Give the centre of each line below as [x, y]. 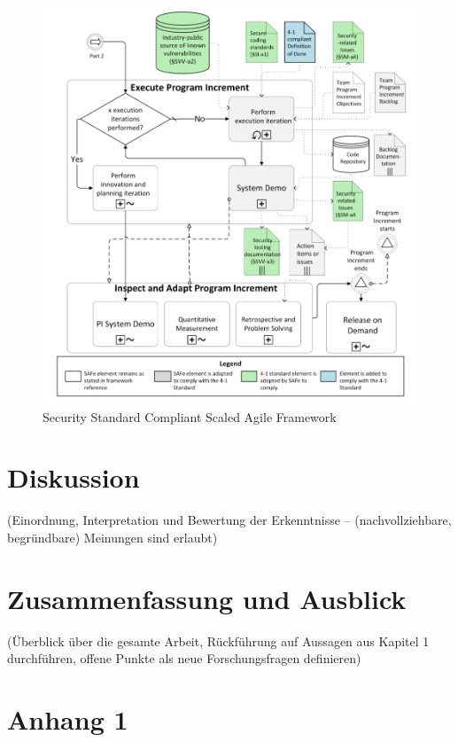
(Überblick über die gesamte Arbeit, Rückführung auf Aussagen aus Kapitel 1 [218, 640]
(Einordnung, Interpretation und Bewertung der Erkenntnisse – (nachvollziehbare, [229, 520]
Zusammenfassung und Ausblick [207, 598]
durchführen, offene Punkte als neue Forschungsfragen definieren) [184, 658]
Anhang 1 [68, 719]
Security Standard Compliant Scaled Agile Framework [190, 416]
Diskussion [74, 477]
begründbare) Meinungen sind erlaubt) [113, 537]
